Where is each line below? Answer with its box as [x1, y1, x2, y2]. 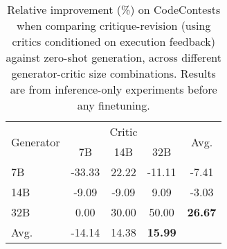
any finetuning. [77, 97, 150, 113]
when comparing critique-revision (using [17, 17, 211, 33]
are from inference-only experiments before [10, 81, 217, 97]
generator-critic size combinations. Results [11, 65, 216, 81]
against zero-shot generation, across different [6, 49, 222, 65]
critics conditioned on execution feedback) [12, 33, 215, 49]
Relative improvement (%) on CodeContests [7, 1, 221, 17]
